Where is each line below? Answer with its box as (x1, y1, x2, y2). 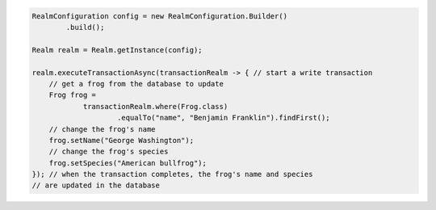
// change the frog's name (48, 124, 157, 133)
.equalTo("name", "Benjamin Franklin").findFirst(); (117, 113, 330, 123)
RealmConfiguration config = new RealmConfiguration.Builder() (31, 11, 288, 20)
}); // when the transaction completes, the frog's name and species (31, 170, 313, 179)
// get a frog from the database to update (48, 79, 224, 88)
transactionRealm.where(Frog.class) (82, 102, 228, 111)
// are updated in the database (31, 181, 161, 190)
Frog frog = (48, 90, 97, 100)
